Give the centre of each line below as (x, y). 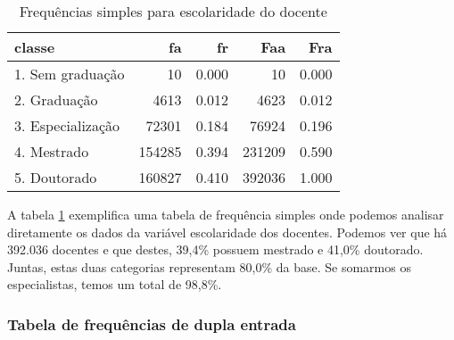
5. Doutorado (56, 177)
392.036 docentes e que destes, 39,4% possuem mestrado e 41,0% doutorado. (215, 249)
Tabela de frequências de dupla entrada (152, 323)
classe (35, 47)
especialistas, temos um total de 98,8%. (115, 284)
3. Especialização (67, 125)
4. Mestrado (52, 151)
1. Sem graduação (70, 74)
